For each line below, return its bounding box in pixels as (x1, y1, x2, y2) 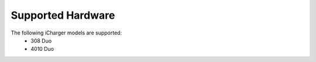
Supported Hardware (11, 9, 115, 22)
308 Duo (30, 37, 52, 44)
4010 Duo (30, 46, 54, 53)
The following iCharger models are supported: (11, 29, 122, 36)
